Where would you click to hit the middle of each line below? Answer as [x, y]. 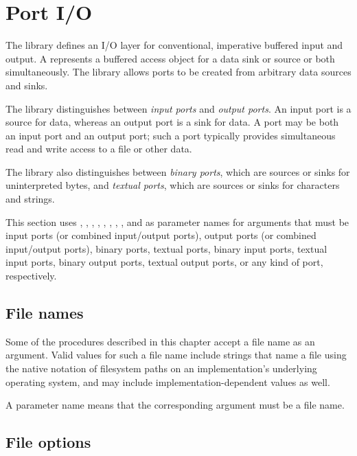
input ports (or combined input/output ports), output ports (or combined [161, 235]
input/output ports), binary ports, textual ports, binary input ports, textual [166, 248]
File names [45, 313]
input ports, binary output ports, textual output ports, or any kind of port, [164, 262]
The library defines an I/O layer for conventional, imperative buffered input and [174, 45]
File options [48, 442]
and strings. [30, 199]
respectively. [31, 276]
